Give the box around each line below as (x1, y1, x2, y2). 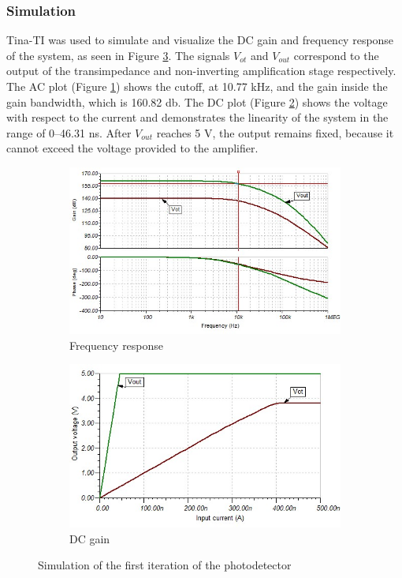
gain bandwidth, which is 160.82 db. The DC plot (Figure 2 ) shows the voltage (6, 93, 388, 110)
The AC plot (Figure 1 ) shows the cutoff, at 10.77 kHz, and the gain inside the (6, 78, 388, 94)
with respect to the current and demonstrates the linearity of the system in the (6, 109, 389, 126)
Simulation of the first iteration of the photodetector (38, 557, 292, 573)
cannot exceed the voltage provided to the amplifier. (6, 140, 259, 156)
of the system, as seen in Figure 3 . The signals (6, 47, 230, 63)
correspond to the (293, 47, 379, 63)
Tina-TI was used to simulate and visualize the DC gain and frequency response (6, 32, 394, 48)
